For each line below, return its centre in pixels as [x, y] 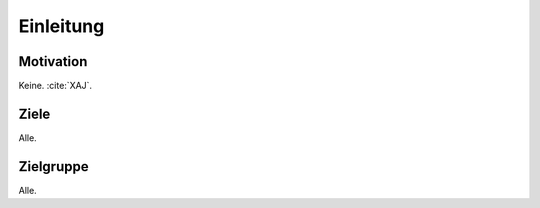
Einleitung [61, 26]
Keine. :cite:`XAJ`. [55, 86]
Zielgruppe [53, 166]
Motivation [53, 61]
